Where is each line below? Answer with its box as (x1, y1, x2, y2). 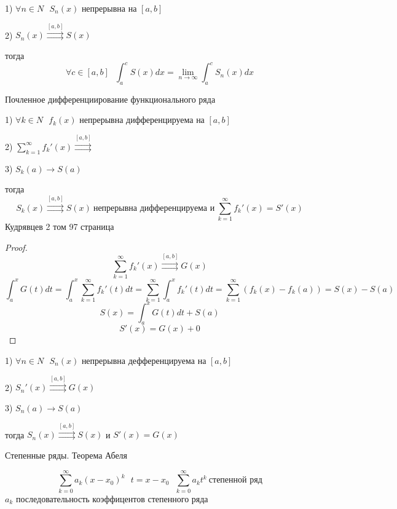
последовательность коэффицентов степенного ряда (15, 492, 208, 505)
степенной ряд (208, 476, 262, 485)
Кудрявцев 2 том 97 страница (5, 219, 114, 232)
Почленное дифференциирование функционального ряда (5, 92, 216, 105)
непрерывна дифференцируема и (93, 203, 215, 213)
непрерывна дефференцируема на (81, 354, 206, 366)
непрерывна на (81, 2, 137, 14)
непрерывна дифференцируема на (79, 113, 205, 126)
